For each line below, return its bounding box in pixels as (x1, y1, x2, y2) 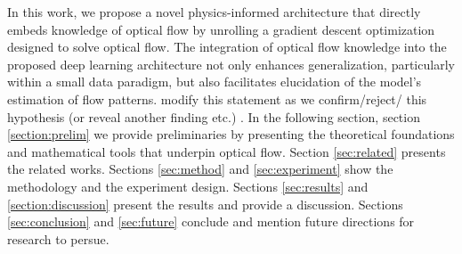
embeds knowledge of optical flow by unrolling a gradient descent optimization (7, 20, 435, 38)
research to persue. (7, 229, 109, 248)
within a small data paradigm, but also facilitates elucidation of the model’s (7, 72, 422, 91)
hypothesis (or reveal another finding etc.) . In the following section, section (7, 107, 420, 126)
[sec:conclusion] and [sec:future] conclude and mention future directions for (7, 212, 415, 231)
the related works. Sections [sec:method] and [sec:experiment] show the (7, 160, 393, 178)
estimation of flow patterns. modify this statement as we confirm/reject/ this (7, 89, 427, 108)
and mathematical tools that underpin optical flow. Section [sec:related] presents (7, 142, 446, 160)
